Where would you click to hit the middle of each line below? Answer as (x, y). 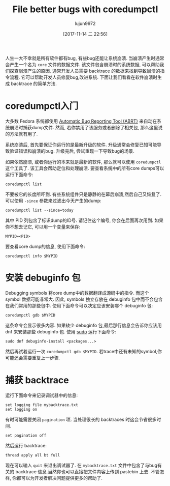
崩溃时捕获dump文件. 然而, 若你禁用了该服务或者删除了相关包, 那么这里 (84, 127)
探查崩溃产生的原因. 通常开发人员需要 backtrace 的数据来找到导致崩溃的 (85, 71)
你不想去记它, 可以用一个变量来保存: (43, 226)
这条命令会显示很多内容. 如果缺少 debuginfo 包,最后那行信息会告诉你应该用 (83, 325)
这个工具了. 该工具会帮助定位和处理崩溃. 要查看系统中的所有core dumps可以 (85, 168)
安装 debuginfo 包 (43, 278)
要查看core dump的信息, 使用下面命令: (45, 246)
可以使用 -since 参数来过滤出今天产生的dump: (53, 201)
